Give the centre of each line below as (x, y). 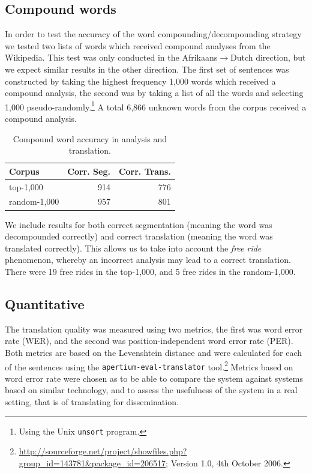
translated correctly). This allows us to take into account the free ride (133, 248)
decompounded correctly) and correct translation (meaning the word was (139, 236)
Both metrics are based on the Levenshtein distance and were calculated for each (154, 352)
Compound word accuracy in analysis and (90, 138)
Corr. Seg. (89, 171)
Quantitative (45, 303)
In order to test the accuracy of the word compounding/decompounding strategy (153, 34)
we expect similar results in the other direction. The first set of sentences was (147, 69)
